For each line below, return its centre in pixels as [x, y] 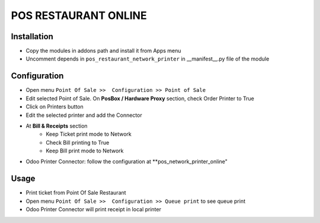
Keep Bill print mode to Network [85, 151]
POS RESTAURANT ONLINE [79, 15]
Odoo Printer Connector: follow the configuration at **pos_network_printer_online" [127, 162]
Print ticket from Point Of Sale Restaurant [76, 193]
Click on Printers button [55, 107]
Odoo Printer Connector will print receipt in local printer [93, 209]
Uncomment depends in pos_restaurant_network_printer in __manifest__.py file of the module [148, 59]
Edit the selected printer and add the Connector [84, 115]
